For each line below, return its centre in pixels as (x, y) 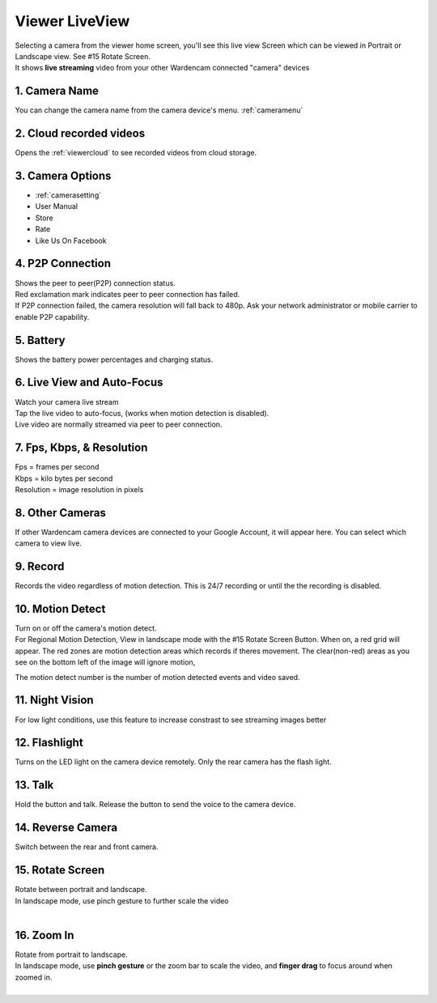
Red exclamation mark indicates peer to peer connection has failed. (127, 294)
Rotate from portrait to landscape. (72, 954)
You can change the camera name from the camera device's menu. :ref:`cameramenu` (159, 110)
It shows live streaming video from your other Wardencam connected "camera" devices (162, 68)
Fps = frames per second (57, 467)
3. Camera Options (63, 175)
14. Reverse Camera (66, 828)
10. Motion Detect (60, 608)
